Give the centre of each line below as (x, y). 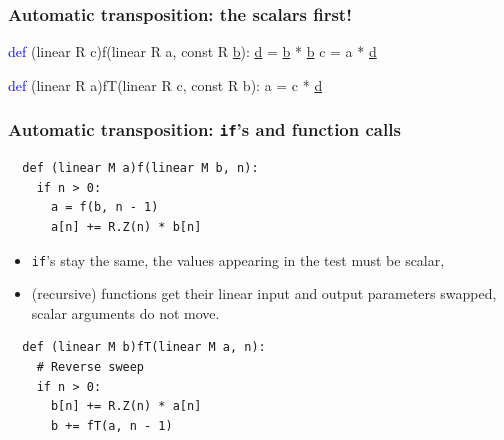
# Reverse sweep (90, 367)
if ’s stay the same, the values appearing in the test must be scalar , (238, 259)
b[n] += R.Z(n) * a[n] (126, 406)
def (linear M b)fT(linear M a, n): (144, 347)
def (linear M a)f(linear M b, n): (140, 168)
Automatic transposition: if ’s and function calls (204, 129)
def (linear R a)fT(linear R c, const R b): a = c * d (165, 84)
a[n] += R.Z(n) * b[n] (126, 226)
